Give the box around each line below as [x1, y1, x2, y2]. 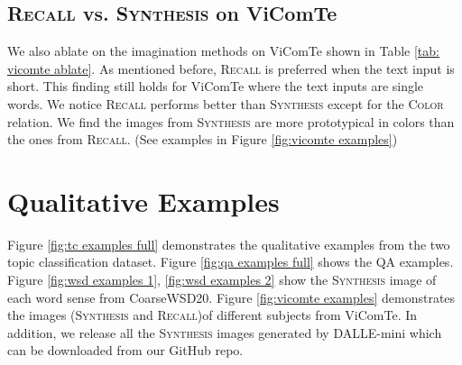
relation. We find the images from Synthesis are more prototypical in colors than [7, 112, 455, 131]
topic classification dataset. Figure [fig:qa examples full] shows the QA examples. [7, 252, 454, 271]
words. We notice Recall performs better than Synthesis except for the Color [7, 94, 444, 113]
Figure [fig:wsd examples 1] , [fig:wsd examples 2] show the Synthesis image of [7, 270, 437, 289]
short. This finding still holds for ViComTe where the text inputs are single [7, 77, 424, 96]
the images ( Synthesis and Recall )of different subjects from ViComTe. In [7, 306, 418, 324]
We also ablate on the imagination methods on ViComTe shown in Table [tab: [7, 41, 439, 60]
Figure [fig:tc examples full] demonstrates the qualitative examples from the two [7, 234, 450, 253]
